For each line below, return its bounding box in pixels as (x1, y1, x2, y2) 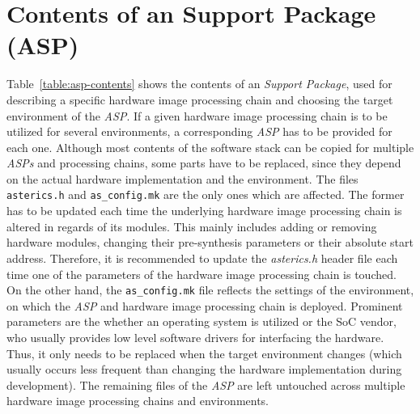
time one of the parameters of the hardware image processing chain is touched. (6, 265, 397, 282)
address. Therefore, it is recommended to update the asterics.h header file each (6, 249, 398, 266)
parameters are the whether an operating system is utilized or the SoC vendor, (6, 313, 397, 330)
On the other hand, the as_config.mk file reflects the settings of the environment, (6, 281, 414, 298)
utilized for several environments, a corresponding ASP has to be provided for (6, 123, 392, 140)
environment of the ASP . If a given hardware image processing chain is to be (6, 107, 388, 124)
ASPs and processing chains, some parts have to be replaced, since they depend (6, 154, 401, 171)
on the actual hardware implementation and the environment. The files (6, 170, 358, 187)
